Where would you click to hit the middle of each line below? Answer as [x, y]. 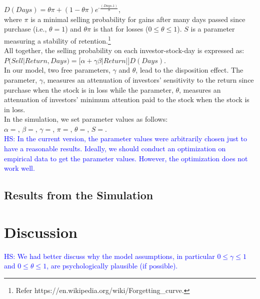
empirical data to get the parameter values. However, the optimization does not [126, 158]
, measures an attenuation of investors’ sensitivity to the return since [148, 79]
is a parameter [213, 29]
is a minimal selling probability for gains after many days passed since [138, 19]
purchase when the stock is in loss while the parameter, [89, 89]
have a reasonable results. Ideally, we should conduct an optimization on [115, 148]
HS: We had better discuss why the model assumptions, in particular [109, 256]
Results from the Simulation [79, 195]
